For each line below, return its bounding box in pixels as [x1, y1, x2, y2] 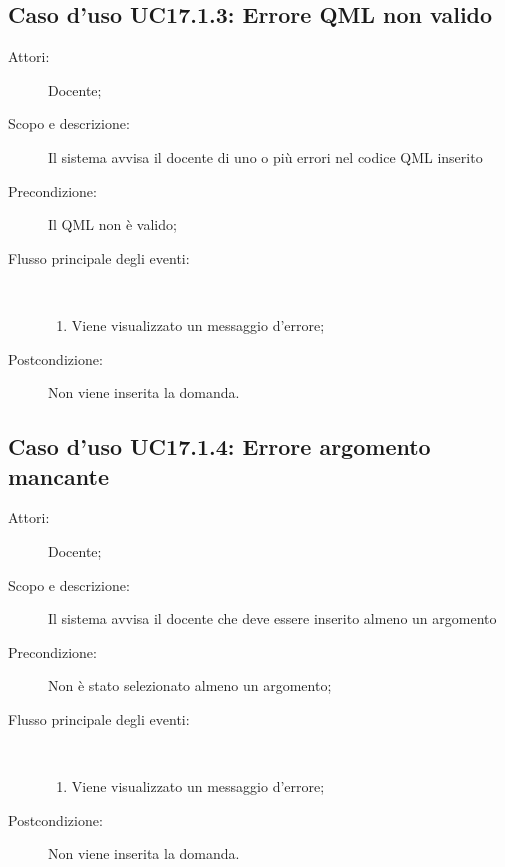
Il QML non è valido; [48, 214, 177, 235]
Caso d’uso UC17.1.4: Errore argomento [8, 431, 431, 462]
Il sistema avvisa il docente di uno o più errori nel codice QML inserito [48, 146, 483, 167]
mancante [8, 460, 109, 491]
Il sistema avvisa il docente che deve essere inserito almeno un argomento [48, 608, 497, 629]
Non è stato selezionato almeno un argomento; [48, 675, 332, 696]
